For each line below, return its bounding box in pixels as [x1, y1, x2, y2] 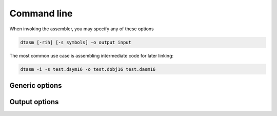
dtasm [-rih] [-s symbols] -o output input [20, 39, 132, 45]
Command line [9, 8, 73, 19]
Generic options [9, 81, 62, 90]
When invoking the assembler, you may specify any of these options [9, 26, 154, 32]
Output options [9, 98, 59, 106]
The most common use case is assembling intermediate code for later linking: [9, 52, 174, 59]
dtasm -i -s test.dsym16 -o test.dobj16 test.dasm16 [20, 66, 156, 72]
